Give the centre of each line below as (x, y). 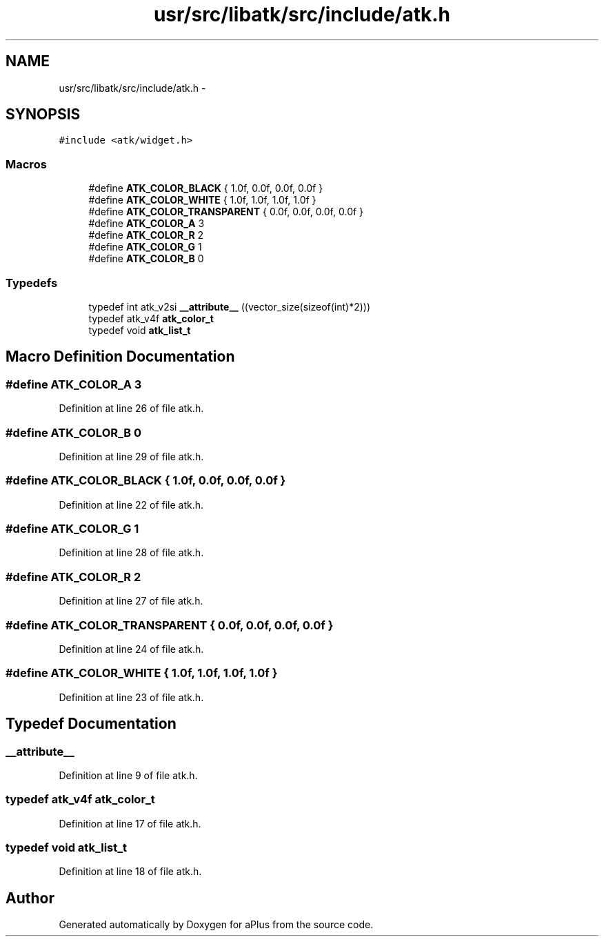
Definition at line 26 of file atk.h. (131, 409)
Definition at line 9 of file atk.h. (128, 775)
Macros (26, 164)
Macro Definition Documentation (120, 357)
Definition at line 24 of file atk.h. (131, 649)
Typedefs (32, 283)
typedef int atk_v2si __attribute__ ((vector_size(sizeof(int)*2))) (230, 306)
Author (30, 898)
